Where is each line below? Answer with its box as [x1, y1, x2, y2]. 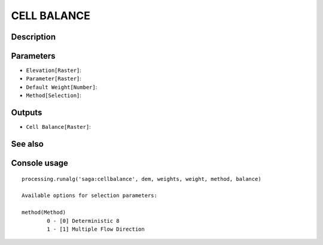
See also [11, 138, 44, 149]
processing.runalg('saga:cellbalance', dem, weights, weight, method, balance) [22, 176, 261, 182]
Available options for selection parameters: [22, 192, 158, 199]
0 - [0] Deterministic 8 [47, 217, 120, 224]
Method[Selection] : [26, 92, 82, 99]
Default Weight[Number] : [26, 83, 97, 90]
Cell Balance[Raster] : [26, 123, 91, 131]
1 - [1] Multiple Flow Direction [47, 225, 145, 232]
